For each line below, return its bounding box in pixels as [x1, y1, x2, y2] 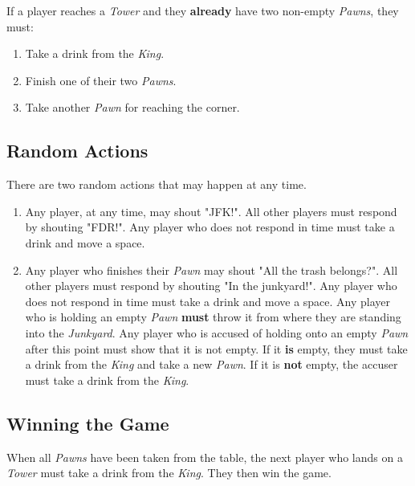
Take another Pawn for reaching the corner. [25, 99, 240, 116]
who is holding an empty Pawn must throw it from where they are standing [25, 308, 401, 325]
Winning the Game [6, 410, 169, 435]
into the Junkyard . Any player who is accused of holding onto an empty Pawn [25, 324, 409, 341]
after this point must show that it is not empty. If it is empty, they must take [25, 340, 408, 357]
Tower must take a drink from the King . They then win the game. [6, 464, 332, 481]
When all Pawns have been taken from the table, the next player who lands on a [6, 448, 403, 465]
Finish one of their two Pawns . [25, 71, 177, 88]
